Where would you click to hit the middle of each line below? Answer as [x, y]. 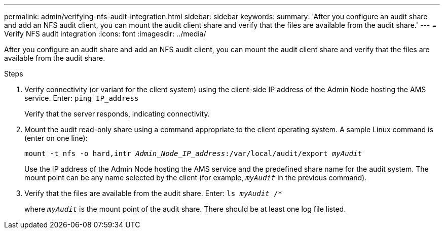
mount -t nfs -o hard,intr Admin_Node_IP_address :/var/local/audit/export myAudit [193, 153]
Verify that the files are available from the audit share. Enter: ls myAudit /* [153, 193]
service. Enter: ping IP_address [82, 98]
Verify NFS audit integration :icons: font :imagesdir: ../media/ [105, 34]
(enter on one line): [56, 138]
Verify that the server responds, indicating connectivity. [117, 114]
